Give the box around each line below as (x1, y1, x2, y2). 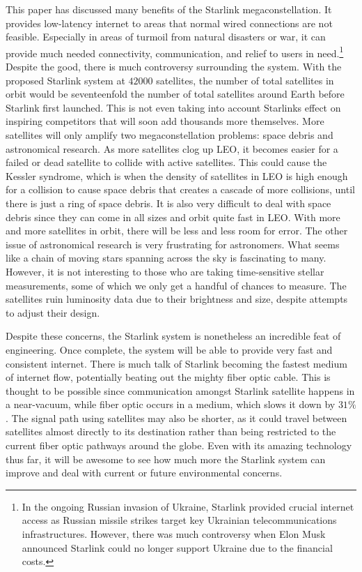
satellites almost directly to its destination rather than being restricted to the (6, 424, 336, 439)
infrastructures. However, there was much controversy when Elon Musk (22, 527, 326, 541)
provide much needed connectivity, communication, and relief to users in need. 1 (6, 43, 344, 60)
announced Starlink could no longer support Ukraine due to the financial (22, 540, 333, 555)
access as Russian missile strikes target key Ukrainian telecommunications (22, 513, 337, 527)
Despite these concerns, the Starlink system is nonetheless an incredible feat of (6, 329, 341, 343)
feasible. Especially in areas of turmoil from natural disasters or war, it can (6, 29, 326, 44)
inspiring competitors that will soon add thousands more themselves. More (6, 114, 324, 128)
